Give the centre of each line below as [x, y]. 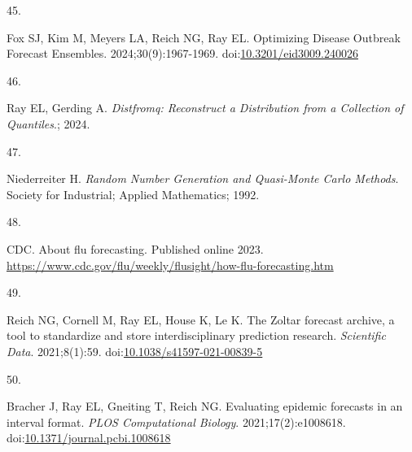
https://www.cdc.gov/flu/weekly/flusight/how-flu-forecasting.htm [170, 265]
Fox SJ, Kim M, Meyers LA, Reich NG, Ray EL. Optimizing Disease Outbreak [204, 37]
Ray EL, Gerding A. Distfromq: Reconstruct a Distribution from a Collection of [205, 108]
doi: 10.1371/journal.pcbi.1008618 [89, 438]
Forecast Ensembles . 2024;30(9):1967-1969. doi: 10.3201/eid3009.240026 [182, 53]
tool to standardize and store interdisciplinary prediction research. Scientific [196, 335]
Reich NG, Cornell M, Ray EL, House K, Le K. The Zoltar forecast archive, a [201, 319]
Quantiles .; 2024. [48, 123]
